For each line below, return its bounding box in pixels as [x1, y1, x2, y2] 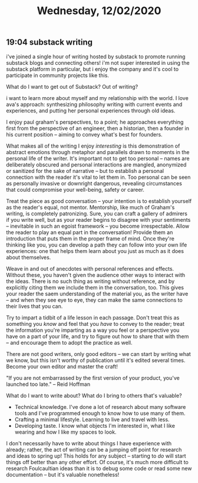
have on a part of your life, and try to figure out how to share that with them [6, 332, 189, 339]
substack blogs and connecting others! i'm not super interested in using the [6, 59, 190, 66]
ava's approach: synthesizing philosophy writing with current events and [6, 101, 183, 108]
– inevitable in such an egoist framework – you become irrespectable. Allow [6, 222, 190, 229]
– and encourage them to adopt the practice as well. [6, 339, 133, 346]
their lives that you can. [6, 302, 63, 309]
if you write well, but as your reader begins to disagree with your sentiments [6, 216, 191, 223]
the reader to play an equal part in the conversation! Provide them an [6, 228, 173, 236]
